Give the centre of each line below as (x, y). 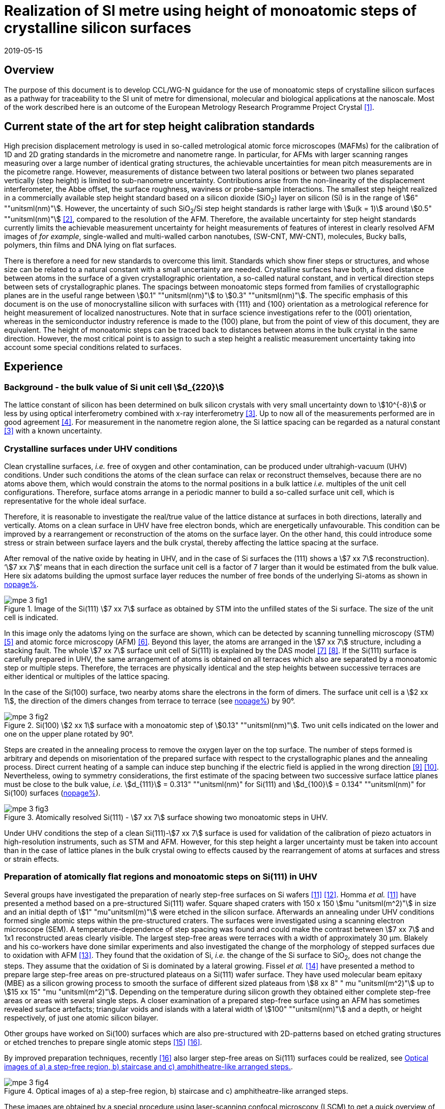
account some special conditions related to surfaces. (93, 347)
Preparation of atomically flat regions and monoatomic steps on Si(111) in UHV (161, 877)
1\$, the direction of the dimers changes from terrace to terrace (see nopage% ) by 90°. (150, 701)
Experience (34, 367)
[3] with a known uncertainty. (53, 431)
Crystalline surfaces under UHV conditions (91, 448)
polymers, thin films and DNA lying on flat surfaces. (90, 245)
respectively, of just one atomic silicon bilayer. (81, 1017)
